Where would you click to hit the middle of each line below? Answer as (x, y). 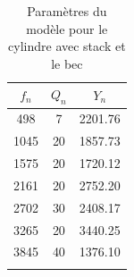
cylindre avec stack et (67, 46)
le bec (67, 63)
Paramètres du (67, 11)
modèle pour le (67, 28)
